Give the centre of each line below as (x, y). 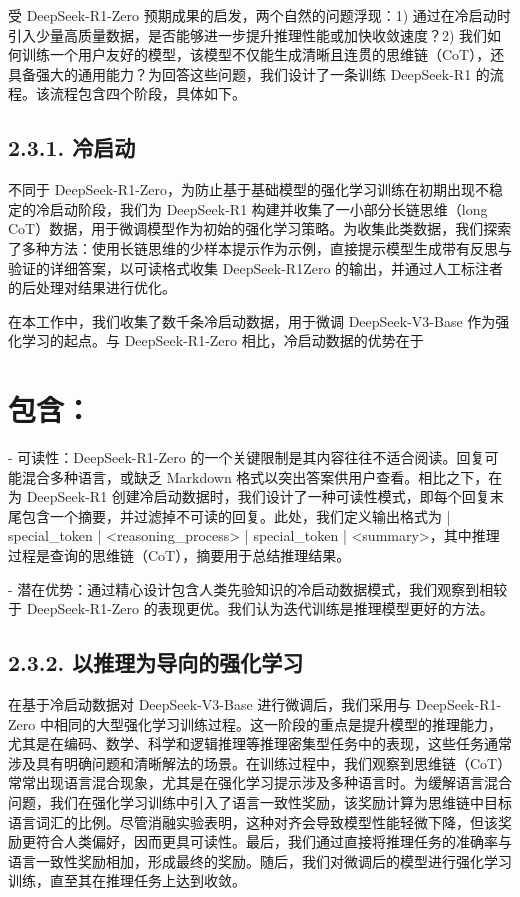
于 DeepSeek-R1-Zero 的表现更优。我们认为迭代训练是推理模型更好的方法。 (251, 608)
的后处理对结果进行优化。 (92, 287)
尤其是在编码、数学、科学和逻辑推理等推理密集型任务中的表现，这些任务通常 (260, 743)
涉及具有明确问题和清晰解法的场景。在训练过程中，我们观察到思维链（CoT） (260, 762)
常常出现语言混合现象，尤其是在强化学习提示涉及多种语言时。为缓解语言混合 (260, 782)
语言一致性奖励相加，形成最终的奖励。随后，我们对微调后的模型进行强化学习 (260, 860)
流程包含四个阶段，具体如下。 (147, 93)
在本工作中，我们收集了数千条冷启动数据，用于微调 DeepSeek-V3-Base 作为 (252, 320)
